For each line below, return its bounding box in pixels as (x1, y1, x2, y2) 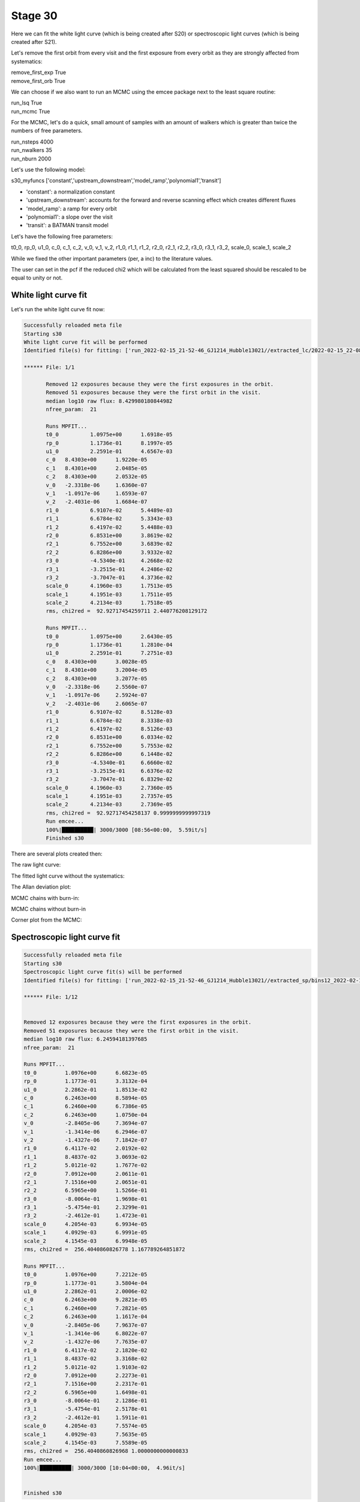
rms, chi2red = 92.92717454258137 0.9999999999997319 (46, 809, 211, 816)
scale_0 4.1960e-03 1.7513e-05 (46, 583, 173, 589)
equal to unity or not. (11, 274, 63, 282)
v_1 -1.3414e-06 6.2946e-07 (23, 1128, 148, 1135)
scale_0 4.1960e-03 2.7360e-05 (46, 784, 173, 791)
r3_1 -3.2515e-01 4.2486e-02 (46, 565, 173, 573)
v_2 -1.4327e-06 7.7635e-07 (23, 1339, 148, 1345)
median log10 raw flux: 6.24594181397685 (23, 1036, 148, 1042)
